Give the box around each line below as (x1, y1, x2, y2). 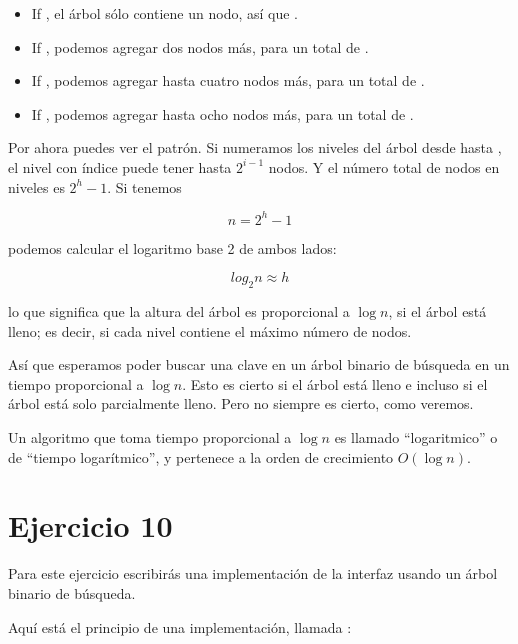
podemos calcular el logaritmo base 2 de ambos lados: (8, 237, 337, 258)
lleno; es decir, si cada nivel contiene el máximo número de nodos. (8, 320, 412, 341)
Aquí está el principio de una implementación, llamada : (8, 616, 352, 637)
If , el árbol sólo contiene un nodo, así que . (31, 3, 298, 23)
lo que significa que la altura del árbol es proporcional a (8, 301, 350, 322)
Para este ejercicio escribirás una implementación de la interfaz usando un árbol (8, 563, 498, 584)
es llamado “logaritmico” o (334, 427, 498, 448)
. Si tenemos (107, 176, 182, 197)
